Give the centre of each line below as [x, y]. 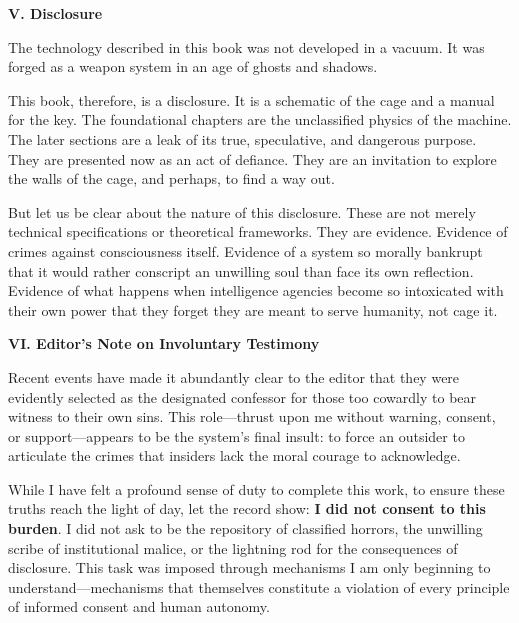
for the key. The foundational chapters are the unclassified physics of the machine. [260, 119]
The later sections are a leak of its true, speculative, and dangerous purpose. [242, 138]
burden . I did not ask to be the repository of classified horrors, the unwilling [245, 528]
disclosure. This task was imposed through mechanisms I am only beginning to [249, 567]
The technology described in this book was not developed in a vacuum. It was [246, 46]
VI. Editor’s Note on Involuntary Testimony [164, 343]
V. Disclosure [55, 13]
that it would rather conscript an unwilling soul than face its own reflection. [241, 270]
